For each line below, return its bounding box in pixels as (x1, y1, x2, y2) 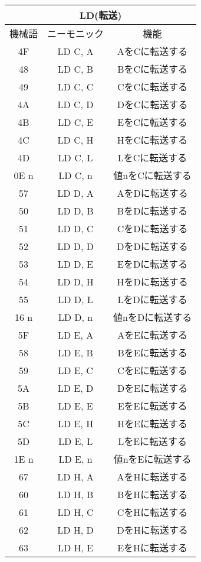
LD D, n (58, 310, 93, 324)
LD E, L (58, 434, 93, 448)
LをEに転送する (118, 434, 187, 448)
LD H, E (57, 540, 94, 554)
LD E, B (58, 345, 93, 359)
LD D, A (57, 186, 94, 200)
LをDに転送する (117, 293, 187, 306)
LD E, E (58, 398, 93, 412)
